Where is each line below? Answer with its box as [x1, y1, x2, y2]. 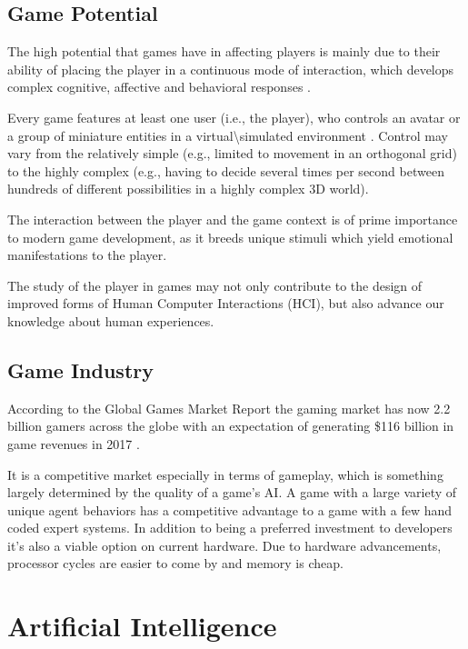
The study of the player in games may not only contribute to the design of [7, 275, 423, 295]
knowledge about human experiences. [7, 311, 214, 330]
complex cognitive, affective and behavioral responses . [7, 77, 311, 96]
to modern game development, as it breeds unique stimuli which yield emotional [7, 227, 453, 246]
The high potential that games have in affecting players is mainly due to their [7, 42, 441, 61]
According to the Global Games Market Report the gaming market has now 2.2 [7, 398, 451, 417]
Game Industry [7, 355, 154, 384]
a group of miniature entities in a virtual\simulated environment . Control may [7, 125, 448, 145]
